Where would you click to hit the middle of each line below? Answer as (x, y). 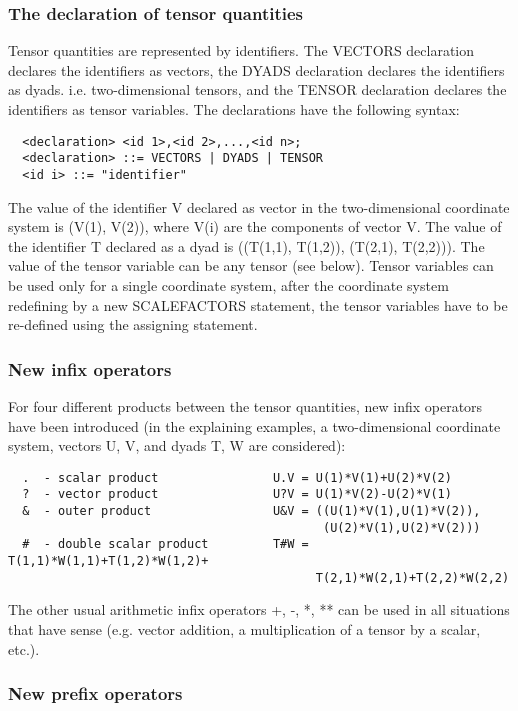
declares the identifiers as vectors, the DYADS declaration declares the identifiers (256, 69)
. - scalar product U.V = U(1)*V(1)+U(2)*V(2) (237, 477)
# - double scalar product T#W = (165, 544)
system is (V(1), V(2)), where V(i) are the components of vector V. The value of (255, 226)
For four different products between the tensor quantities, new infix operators (245, 405)
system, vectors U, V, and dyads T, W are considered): (177, 445)
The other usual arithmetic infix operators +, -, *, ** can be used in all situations (259, 609)
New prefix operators (95, 693)
